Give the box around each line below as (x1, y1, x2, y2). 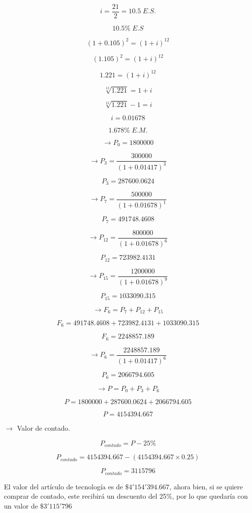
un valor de (4, 500, 38, 511)
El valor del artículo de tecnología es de (4, 481, 123, 491)
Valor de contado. (17, 423, 70, 433)
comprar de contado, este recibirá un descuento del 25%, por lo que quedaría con (4, 491, 248, 501)
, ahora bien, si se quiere (169, 481, 243, 491)
